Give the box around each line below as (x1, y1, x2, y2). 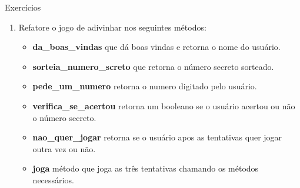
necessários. (32, 173, 74, 186)
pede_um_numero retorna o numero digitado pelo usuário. (32, 80, 257, 92)
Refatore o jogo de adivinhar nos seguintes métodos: (18, 21, 206, 33)
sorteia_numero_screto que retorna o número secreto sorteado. (32, 60, 274, 72)
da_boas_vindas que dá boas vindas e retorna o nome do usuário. (32, 41, 281, 53)
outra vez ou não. (32, 142, 96, 155)
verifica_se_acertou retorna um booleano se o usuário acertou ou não (32, 99, 295, 112)
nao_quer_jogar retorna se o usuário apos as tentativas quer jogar (32, 131, 282, 143)
